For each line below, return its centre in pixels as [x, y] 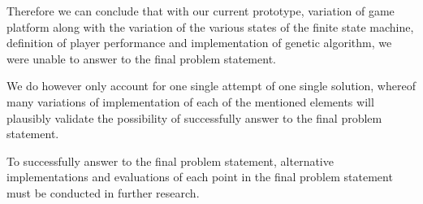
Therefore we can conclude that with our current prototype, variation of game [201, 11]
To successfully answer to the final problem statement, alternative [170, 161]
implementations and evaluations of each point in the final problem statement [200, 177]
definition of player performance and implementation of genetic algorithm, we [199, 43]
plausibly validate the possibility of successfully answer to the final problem [194, 117]
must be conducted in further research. [103, 192]
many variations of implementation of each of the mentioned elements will [190, 101]
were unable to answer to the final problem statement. [141, 58]
